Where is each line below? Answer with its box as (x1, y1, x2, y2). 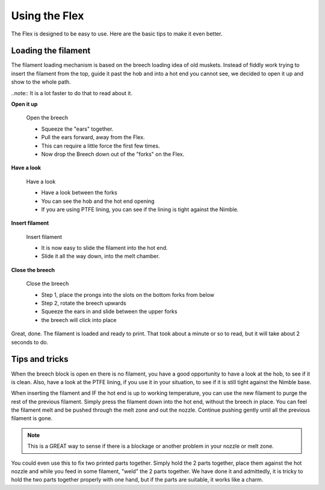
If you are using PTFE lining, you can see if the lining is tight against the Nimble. (41, 205, 239, 213)
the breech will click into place (41, 316, 117, 323)
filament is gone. (11, 415, 53, 422)
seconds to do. (11, 338, 48, 346)
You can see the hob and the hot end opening (41, 197, 155, 205)
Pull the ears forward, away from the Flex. (41, 134, 145, 141)
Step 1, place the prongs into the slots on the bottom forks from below (41, 291, 215, 298)
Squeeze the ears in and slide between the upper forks (41, 308, 178, 315)
